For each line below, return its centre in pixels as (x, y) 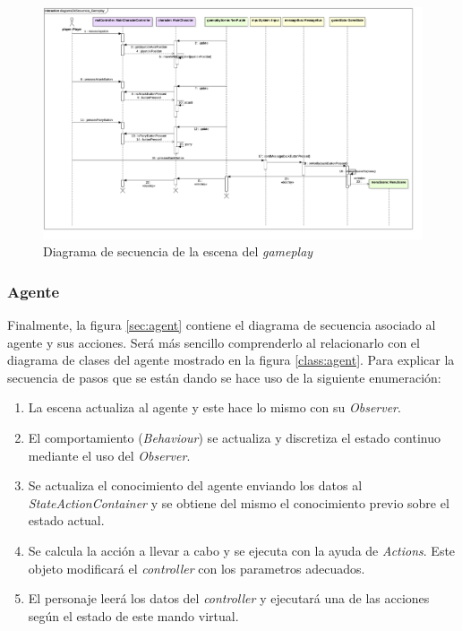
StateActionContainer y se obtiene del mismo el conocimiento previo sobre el (239, 502)
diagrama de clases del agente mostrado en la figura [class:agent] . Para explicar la (231, 360)
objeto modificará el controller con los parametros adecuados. (197, 568)
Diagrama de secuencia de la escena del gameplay (178, 251)
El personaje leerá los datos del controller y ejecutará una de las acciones (229, 598)
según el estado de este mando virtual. (133, 615)
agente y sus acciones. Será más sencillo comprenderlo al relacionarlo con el (214, 342)
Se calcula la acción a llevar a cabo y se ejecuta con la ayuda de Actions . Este (242, 550)
